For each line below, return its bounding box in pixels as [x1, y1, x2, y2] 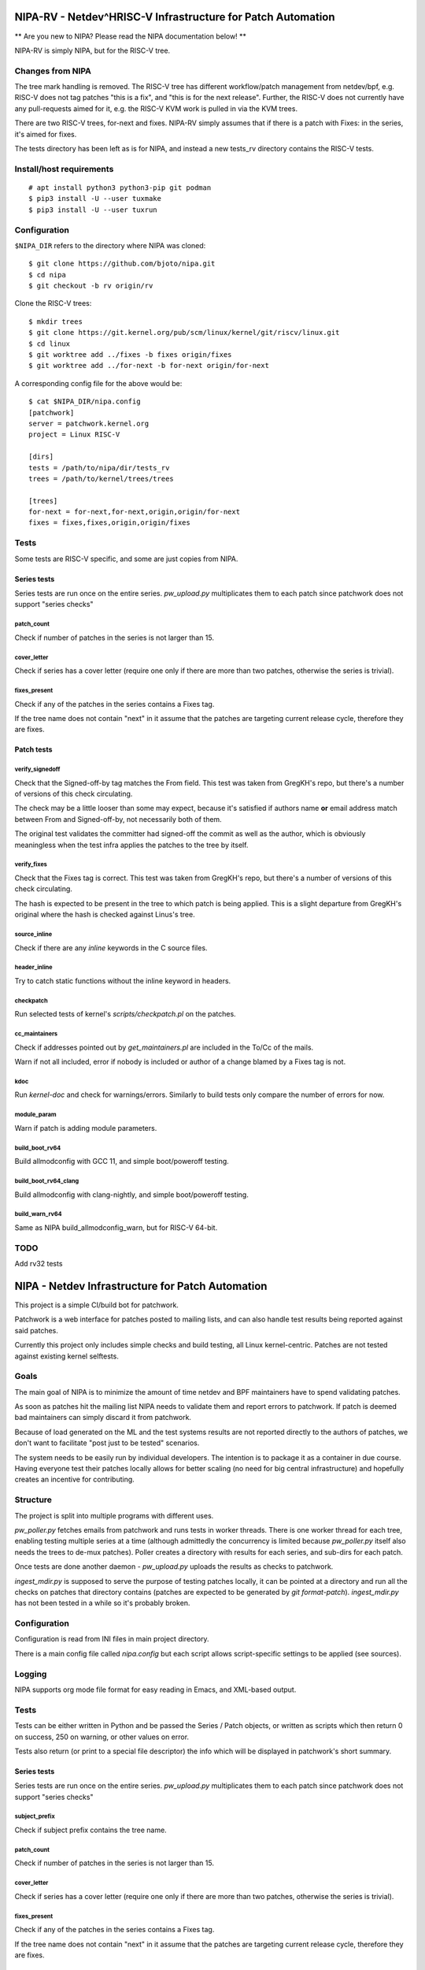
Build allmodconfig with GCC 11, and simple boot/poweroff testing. [14, 1157, 230, 1166]
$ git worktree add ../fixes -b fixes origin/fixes [28, 351, 232, 359]
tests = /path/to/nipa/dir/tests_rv [28, 463, 170, 472]
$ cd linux [28, 339, 71, 348]
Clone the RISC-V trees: [14, 299, 92, 308]
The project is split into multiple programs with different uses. [14, 1511, 214, 1520]
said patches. [14, 1325, 59, 1335]
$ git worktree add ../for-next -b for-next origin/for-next [28, 361, 269, 370]
